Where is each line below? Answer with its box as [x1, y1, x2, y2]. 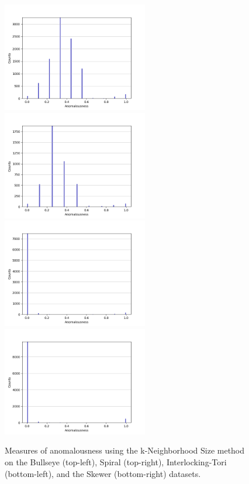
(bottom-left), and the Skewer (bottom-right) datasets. [5, 467, 201, 479]
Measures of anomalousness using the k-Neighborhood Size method [5, 444, 245, 456]
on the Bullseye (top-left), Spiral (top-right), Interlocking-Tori [5, 455, 227, 468]
